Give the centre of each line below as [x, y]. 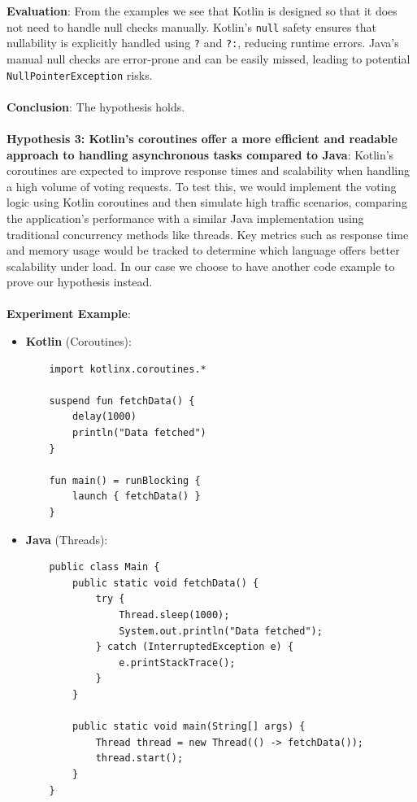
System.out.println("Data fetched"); [221, 631]
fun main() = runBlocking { [125, 480]
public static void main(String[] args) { [189, 727]
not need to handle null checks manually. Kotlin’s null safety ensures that [191, 26]
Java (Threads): [67, 539]
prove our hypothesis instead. [80, 282]
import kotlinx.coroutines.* [128, 369]
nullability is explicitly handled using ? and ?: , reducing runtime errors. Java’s [203, 43]
